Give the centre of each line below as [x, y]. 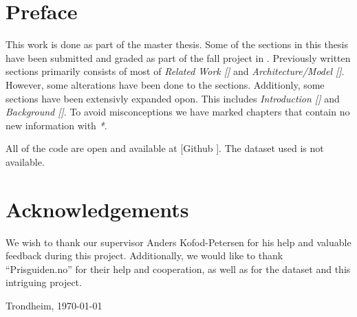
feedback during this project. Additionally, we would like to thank [144, 255]
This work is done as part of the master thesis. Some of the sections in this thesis [177, 44]
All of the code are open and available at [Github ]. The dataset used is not [165, 148]
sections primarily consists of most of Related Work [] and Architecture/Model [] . [175, 71]
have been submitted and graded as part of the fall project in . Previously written [178, 57]
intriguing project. [44, 282]
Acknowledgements [97, 209]
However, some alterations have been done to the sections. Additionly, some [165, 84]
